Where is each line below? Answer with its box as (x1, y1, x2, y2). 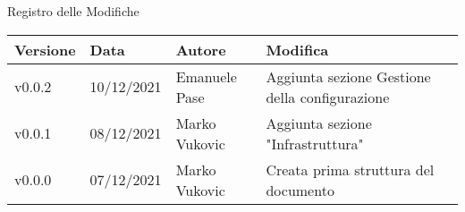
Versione (14, 38, 76, 60)
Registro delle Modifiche (7, 2, 139, 20)
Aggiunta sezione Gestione (266, 65, 431, 87)
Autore (175, 38, 226, 60)
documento (266, 179, 334, 200)
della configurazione (266, 86, 390, 107)
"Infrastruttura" (266, 132, 364, 154)
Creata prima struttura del (266, 158, 435, 180)
